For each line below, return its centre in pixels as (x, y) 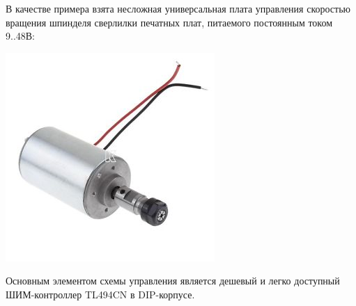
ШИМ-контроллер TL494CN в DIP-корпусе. (100, 294)
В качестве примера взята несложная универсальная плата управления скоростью (178, 8)
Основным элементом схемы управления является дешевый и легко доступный (173, 281)
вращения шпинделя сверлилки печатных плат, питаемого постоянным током (169, 22)
